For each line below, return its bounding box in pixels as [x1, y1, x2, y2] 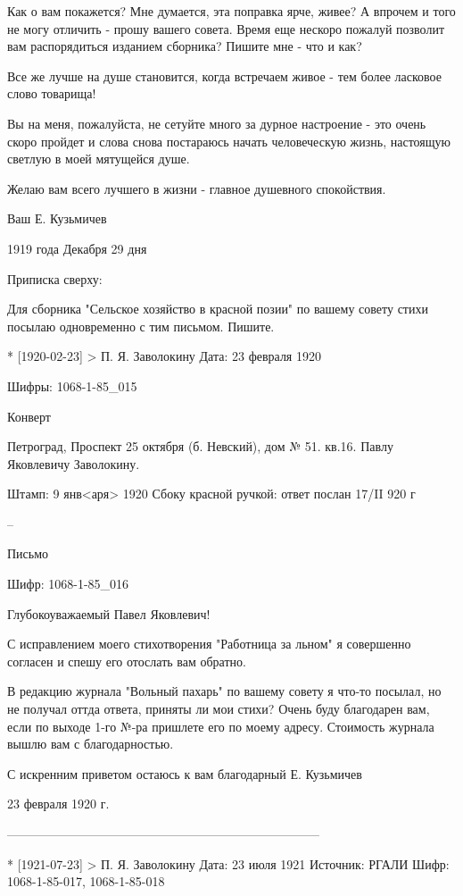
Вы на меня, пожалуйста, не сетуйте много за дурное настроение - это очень [7, 113, 426, 132]
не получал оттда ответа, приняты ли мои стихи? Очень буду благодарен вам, [7, 699, 430, 718]
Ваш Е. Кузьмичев [7, 209, 107, 228]
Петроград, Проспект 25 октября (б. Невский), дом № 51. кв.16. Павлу [7, 437, 393, 456]
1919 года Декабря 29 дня [7, 239, 147, 257]
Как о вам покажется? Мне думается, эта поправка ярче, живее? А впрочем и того [7, 2, 456, 20]
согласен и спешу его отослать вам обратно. [7, 651, 246, 670]
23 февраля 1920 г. [7, 794, 110, 813]
